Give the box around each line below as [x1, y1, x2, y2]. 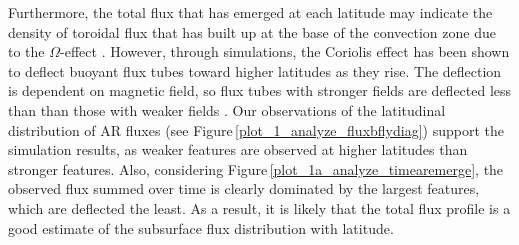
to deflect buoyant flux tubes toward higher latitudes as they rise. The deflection [8, 60, 502, 81]
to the [8, 41, 45, 62]
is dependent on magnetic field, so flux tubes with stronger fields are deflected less [8, 80, 512, 101]
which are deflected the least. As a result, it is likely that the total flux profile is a [8, 197, 511, 218]
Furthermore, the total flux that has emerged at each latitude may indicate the [8, 2, 493, 22]
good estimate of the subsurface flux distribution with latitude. [8, 217, 394, 238]
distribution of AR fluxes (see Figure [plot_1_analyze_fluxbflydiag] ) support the [8, 119, 504, 140]
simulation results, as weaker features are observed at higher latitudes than [8, 139, 468, 160]
